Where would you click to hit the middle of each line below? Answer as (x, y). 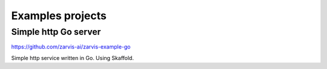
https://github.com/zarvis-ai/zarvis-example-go (71, 47)
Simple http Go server (56, 32)
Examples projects (59, 16)
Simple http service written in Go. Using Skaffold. (73, 58)
